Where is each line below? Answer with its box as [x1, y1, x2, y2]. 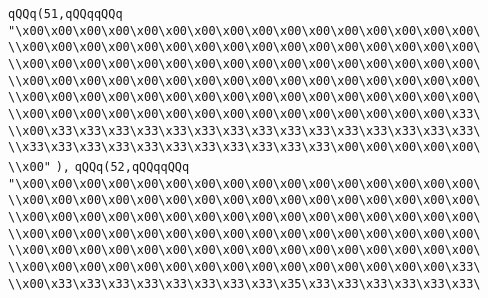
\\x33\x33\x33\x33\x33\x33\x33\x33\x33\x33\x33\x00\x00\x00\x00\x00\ [8, 140, 481, 155]
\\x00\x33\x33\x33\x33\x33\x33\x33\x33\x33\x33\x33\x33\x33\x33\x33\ [8, 123, 481, 138]
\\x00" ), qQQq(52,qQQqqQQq [8, 159, 190, 174]
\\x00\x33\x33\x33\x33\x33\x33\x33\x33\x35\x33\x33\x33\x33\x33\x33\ [8, 276, 481, 291]
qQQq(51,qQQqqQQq [8, 7, 123, 21]
